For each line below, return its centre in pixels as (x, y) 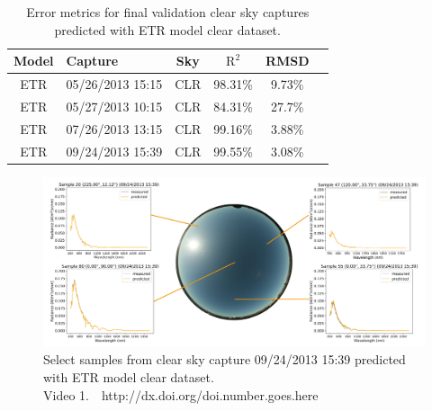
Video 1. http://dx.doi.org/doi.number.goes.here (181, 394)
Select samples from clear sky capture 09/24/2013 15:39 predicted (225, 359)
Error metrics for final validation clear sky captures (168, 12)
